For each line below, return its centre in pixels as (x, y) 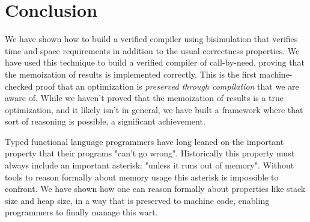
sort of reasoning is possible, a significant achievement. (105, 121)
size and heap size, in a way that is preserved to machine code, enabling (137, 200)
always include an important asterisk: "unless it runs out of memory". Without (150, 165)
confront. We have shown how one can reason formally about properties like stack (155, 189)
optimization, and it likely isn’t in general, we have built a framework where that (154, 109)
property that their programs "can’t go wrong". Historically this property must (150, 153)
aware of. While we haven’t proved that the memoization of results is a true (144, 98)
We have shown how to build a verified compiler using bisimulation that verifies (151, 39)
